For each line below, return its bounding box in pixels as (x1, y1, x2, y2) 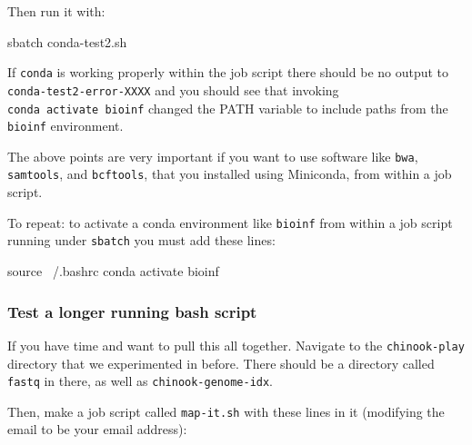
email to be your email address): (7, 420, 187, 439)
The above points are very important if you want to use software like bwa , (7, 146, 418, 165)
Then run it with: (7, 2, 105, 20)
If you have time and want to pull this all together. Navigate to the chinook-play (7, 335, 465, 354)
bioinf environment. (7, 116, 124, 135)
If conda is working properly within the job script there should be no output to (7, 63, 449, 82)
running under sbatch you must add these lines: (7, 231, 276, 250)
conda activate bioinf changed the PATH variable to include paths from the (7, 98, 448, 117)
